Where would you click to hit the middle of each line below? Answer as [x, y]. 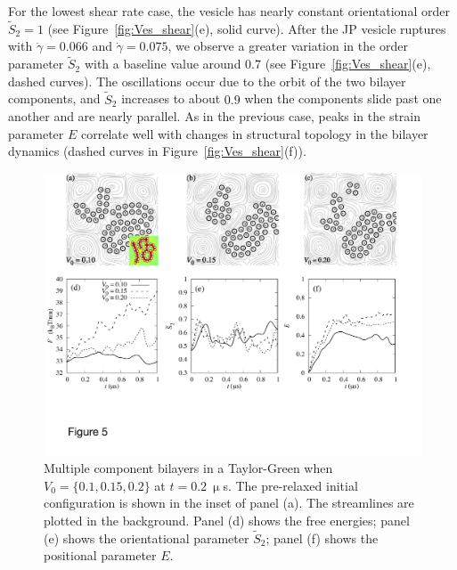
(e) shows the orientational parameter [147, 537]
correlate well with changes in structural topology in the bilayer [254, 133]
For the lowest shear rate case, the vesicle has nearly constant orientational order [229, 11]
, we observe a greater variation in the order [288, 46]
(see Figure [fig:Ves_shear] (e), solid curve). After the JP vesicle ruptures [247, 28]
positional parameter [100, 555]
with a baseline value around [163, 64]
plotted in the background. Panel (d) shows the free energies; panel [227, 520]
